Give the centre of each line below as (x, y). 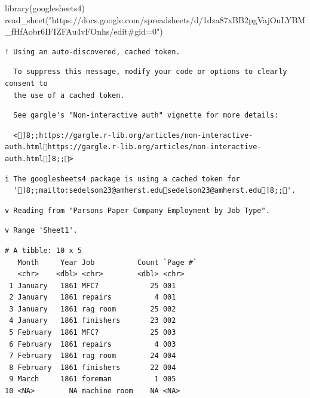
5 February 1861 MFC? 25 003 (93, 333)
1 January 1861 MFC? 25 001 (93, 286)
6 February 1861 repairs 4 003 (93, 344)
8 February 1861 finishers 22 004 (93, 367)
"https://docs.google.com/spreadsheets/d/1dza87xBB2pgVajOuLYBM (177, 19)
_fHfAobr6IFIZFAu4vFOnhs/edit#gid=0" (82, 31)
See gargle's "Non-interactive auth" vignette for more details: (146, 115)
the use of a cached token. (69, 95)
